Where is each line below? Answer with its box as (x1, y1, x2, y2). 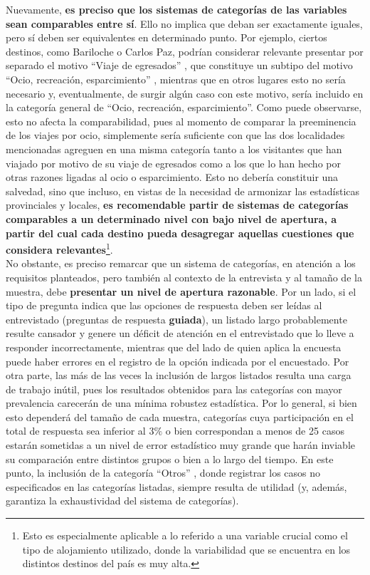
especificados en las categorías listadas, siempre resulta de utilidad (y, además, (6, 479, 347, 494)
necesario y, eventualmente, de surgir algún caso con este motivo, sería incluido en (6, 86, 364, 100)
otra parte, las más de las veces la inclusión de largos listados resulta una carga (6, 368, 351, 383)
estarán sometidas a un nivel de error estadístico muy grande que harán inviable (6, 437, 356, 452)
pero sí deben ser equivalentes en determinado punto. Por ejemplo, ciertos (6, 30, 327, 45)
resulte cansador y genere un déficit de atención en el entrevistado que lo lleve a (6, 326, 354, 341)
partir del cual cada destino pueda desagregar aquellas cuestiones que (6, 225, 354, 240)
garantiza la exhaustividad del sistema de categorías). (6, 493, 239, 508)
